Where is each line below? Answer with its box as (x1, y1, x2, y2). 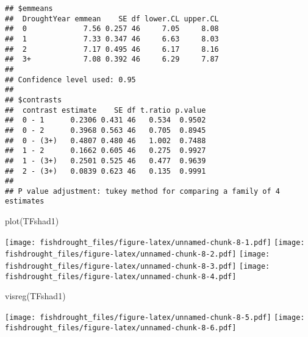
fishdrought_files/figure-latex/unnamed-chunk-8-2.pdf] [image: (5, 250, 270, 259)
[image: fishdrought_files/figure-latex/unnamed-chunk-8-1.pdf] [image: (5, 238, 305, 247)
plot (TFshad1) (5, 215, 59, 227)
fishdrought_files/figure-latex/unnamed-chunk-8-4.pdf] (5, 272, 237, 281)
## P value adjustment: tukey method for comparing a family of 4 (5, 186, 281, 196)
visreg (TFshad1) (5, 289, 66, 302)
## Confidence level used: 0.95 (5, 75, 136, 84)
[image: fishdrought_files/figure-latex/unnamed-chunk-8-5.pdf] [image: (5, 313, 305, 322)
